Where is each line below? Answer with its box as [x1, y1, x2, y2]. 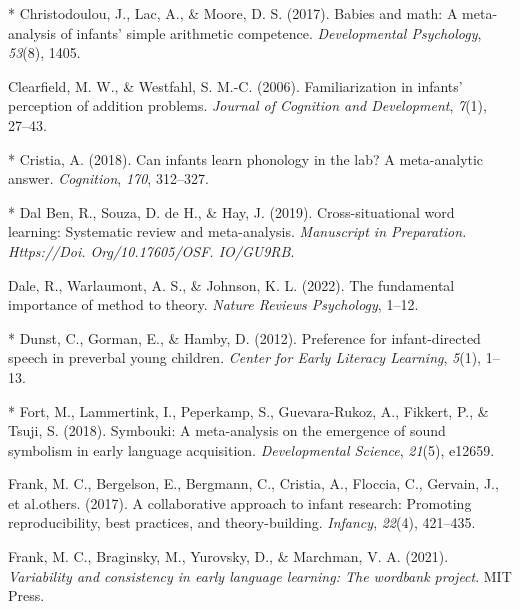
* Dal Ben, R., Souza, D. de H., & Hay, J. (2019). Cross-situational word [8, 201, 455, 222]
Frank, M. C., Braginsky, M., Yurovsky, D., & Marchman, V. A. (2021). [8, 546, 449, 567]
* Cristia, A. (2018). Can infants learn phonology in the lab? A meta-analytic [8, 148, 484, 169]
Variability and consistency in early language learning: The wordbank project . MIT [8, 565, 512, 586]
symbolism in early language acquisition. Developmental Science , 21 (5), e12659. [8, 439, 495, 460]
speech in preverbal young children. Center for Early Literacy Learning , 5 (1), [8, 347, 481, 368]
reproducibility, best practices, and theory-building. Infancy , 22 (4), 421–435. [8, 512, 476, 533]
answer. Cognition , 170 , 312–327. [8, 168, 209, 189]
